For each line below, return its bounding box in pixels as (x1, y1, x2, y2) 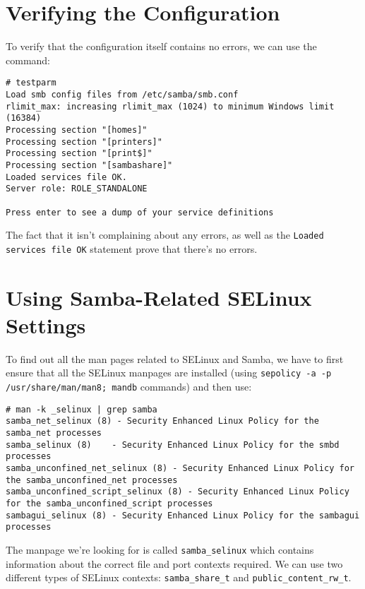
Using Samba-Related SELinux (6, 282, 312, 311)
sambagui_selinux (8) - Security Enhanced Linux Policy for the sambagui (6, 510, 360, 520)
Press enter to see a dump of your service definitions (6, 207, 274, 218)
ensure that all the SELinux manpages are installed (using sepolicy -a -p (6, 365, 332, 380)
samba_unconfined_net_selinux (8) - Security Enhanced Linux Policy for (6, 463, 354, 473)
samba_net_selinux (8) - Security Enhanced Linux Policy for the (6, 416, 319, 427)
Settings (6, 310, 86, 339)
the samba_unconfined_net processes (6, 475, 178, 485)
